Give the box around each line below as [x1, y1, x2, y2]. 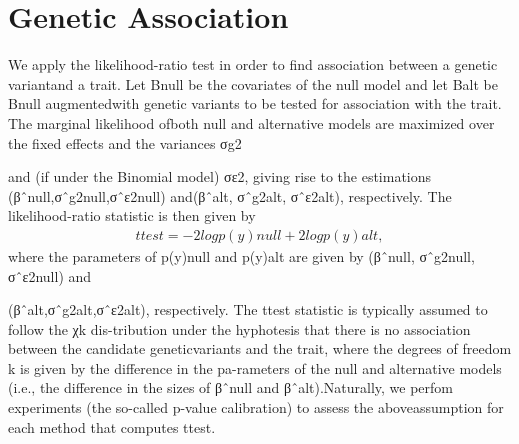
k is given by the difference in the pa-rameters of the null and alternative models [8, 357, 502, 378]
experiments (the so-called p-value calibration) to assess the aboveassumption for [8, 397, 504, 418]
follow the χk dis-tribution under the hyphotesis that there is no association [8, 318, 471, 339]
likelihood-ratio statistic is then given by [8, 205, 256, 226]
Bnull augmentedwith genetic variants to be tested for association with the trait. [8, 93, 502, 114]
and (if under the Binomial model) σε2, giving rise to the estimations [8, 166, 432, 187]
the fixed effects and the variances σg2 [8, 132, 242, 153]
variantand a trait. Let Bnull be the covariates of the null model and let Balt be [8, 73, 498, 94]
